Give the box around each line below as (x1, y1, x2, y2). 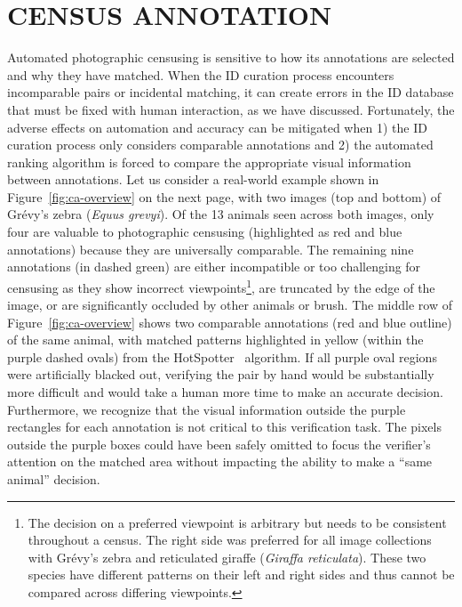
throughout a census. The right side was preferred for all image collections (28, 530, 432, 549)
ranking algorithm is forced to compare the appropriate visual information (7, 152, 411, 171)
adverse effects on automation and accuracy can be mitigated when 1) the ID (7, 117, 427, 136)
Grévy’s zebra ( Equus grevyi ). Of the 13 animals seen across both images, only (7, 205, 434, 223)
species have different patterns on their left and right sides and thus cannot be (28, 565, 455, 584)
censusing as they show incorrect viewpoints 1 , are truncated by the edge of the (7, 275, 435, 296)
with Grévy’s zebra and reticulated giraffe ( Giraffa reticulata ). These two (28, 547, 426, 566)
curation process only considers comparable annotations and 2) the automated (7, 135, 434, 154)
